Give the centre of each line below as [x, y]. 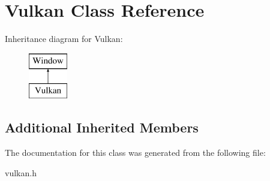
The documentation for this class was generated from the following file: [135, 153]
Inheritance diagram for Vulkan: [64, 39]
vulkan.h [21, 172]
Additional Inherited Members [102, 127]
